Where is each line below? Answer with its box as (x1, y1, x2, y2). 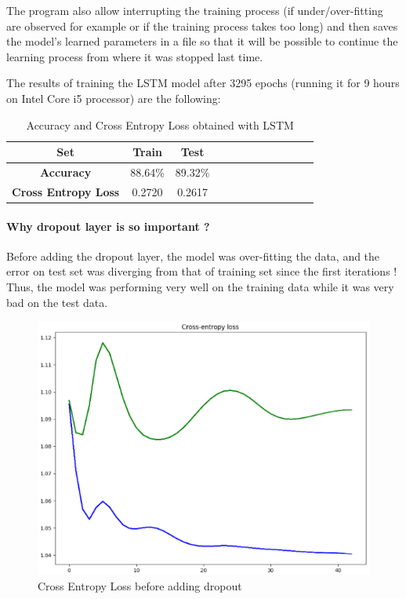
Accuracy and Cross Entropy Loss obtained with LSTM (26, 116, 294, 133)
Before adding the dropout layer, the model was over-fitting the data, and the (6, 247, 380, 264)
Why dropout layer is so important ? (6, 217, 210, 234)
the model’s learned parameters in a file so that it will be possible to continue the (6, 33, 398, 49)
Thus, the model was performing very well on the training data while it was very (6, 278, 394, 294)
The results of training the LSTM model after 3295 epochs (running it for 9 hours (6, 75, 400, 91)
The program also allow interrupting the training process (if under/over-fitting (6, 2, 383, 18)
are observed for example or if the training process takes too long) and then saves (6, 17, 398, 34)
